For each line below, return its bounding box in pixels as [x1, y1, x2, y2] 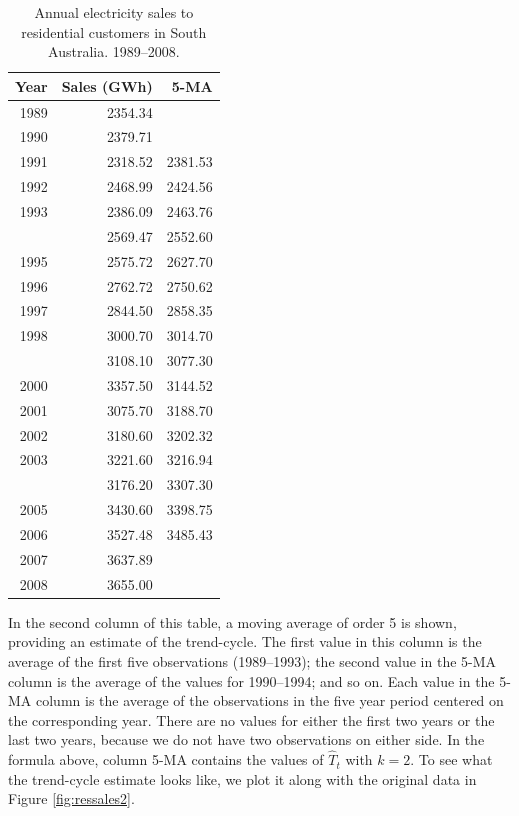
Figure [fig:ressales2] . [8, 788, 135, 809]
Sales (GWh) [61, 75, 153, 96]
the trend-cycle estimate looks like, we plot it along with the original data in [8, 768, 477, 789]
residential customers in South [21, 21, 207, 42]
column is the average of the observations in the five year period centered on [35, 690, 504, 711]
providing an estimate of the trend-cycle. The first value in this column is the [8, 631, 482, 652]
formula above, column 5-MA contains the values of [8, 749, 324, 770]
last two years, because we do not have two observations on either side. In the [8, 729, 485, 750]
